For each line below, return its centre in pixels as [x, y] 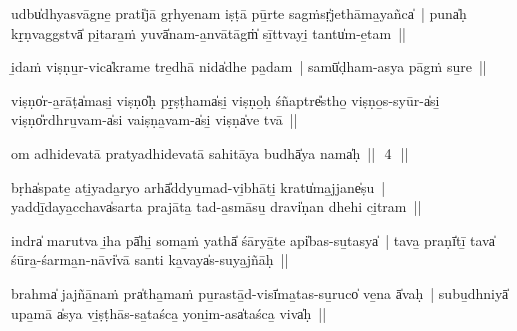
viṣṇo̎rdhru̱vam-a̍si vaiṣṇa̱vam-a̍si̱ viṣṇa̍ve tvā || [154, 119]
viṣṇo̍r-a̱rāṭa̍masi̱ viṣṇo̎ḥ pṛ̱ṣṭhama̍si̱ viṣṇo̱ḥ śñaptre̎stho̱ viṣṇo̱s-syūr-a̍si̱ [225, 99]
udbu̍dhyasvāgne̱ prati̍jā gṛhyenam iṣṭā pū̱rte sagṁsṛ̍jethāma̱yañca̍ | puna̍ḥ [239, 13]
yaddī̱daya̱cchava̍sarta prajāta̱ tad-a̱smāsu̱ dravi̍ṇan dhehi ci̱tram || [216, 206]
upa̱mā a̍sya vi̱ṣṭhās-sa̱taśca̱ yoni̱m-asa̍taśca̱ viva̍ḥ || [169, 312]
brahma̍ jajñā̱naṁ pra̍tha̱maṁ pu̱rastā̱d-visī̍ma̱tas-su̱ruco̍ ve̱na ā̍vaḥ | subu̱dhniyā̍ [260, 292]
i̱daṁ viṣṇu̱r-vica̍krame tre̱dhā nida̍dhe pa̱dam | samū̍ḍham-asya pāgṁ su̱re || [249, 66]
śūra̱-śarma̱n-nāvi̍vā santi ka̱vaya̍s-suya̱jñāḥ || [150, 259]
